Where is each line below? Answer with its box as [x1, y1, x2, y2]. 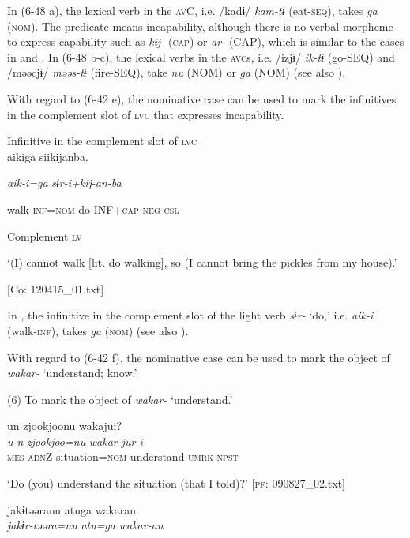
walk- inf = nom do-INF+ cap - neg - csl [7, 200, 179, 217]
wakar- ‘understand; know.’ [7, 364, 137, 381]
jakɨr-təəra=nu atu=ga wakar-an [7, 517, 164, 533]
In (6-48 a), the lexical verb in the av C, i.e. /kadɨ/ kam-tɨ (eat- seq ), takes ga [7, 2, 378, 18]
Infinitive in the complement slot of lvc [7, 133, 197, 149]
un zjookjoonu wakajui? [7, 417, 122, 434]
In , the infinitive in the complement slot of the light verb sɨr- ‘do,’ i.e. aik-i [7, 307, 374, 323]
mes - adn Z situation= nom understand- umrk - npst [7, 448, 239, 465]
